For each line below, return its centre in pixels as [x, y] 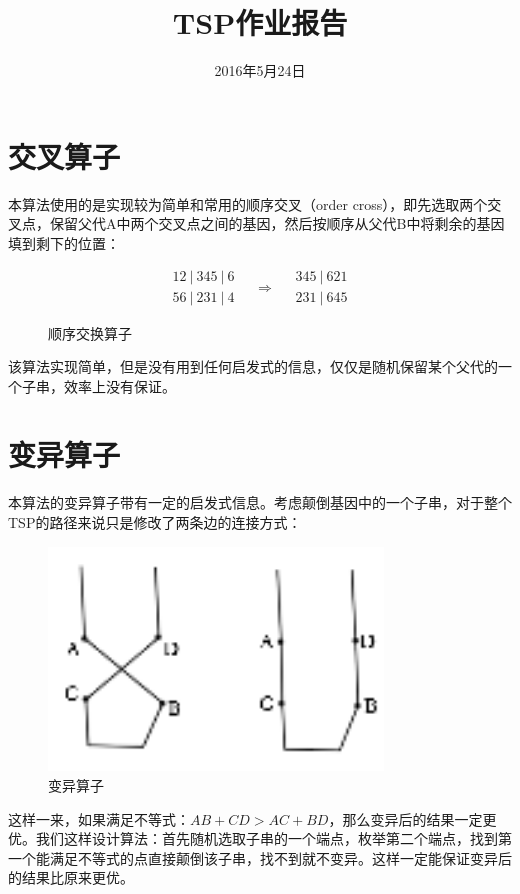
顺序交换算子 [90, 332]
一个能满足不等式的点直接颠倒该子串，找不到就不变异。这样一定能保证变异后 [260, 857]
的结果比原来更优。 [71, 877]
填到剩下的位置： [64, 242]
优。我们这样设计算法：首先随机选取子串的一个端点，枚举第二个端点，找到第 [260, 838]
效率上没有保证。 [119, 385]
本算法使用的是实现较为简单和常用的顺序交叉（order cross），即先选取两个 [248, 203]
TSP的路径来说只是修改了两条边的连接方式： [155, 522]
